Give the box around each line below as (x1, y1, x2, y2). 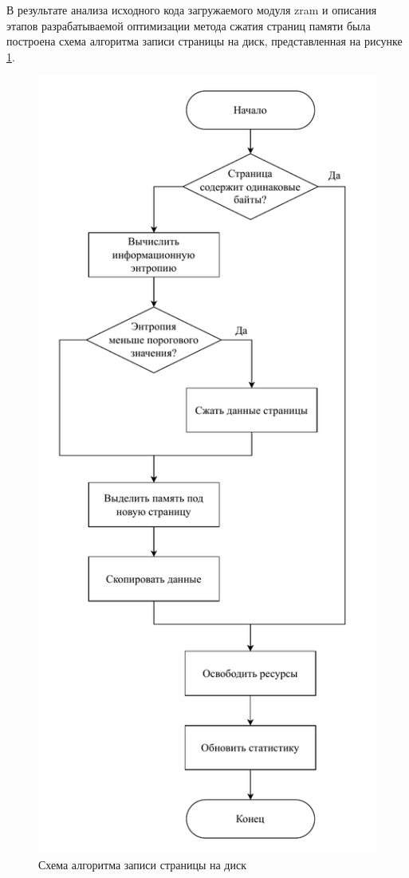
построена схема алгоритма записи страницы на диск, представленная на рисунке (6, 33, 403, 49)
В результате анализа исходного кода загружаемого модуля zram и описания (6, 2, 377, 18)
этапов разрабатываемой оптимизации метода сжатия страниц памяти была (6, 17, 371, 33)
